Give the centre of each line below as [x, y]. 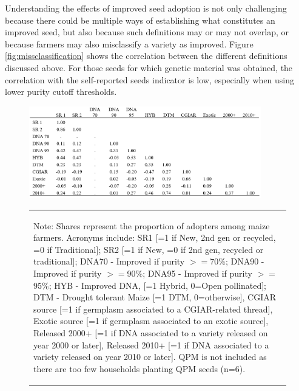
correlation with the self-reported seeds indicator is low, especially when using [150, 79]
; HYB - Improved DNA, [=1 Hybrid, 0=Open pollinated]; [157, 285]
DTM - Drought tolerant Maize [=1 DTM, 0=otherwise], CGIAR [155, 297]
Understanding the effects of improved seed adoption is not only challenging [146, 8]
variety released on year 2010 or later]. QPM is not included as [150, 357]
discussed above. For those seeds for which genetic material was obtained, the [149, 67]
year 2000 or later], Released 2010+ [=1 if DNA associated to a [151, 344]
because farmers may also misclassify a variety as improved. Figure [129, 43]
